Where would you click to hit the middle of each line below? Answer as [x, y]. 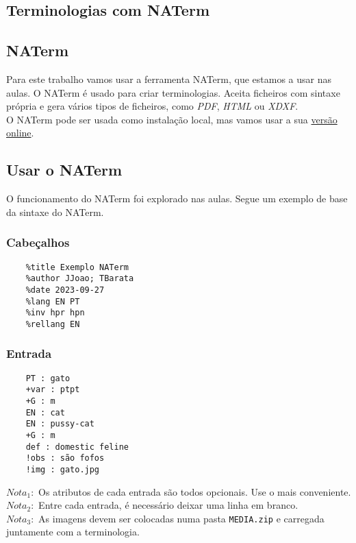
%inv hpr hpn [55, 313]
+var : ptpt [53, 390]
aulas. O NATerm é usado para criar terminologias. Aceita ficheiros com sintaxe [173, 92]
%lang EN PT [53, 301]
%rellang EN [53, 324]
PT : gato [48, 378]
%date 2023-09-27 [65, 290]
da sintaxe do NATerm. [55, 212]
